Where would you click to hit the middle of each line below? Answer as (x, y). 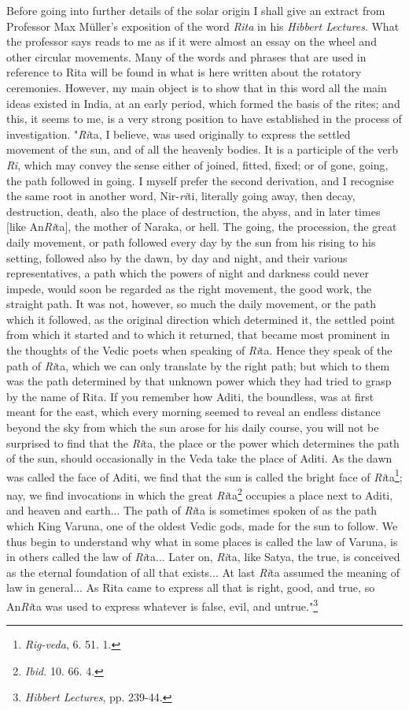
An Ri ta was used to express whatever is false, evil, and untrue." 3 (162, 604)
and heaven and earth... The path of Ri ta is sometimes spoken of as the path (192, 510)
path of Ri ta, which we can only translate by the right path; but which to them (198, 365)
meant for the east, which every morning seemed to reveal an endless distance (193, 412)
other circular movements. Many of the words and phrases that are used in (186, 56)
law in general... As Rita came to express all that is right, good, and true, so (191, 587)
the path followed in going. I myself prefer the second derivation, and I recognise (200, 180)
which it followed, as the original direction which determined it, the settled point (201, 319)
